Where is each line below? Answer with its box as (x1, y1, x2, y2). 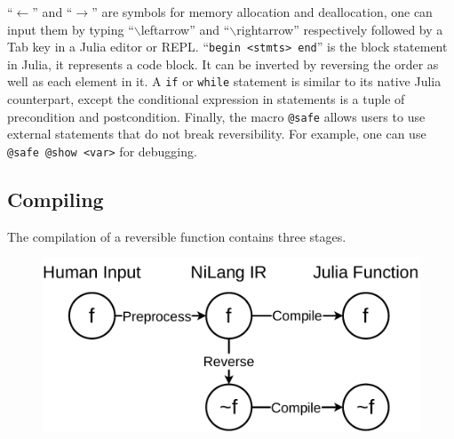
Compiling (7, 185, 104, 212)
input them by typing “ (7, 20, 134, 38)
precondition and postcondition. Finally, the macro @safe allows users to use (7, 107, 426, 125)
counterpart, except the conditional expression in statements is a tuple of (7, 90, 405, 108)
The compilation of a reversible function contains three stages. (7, 227, 346, 245)
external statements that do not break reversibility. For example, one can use (7, 124, 426, 143)
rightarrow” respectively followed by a (236, 20, 443, 38)
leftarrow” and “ (140, 20, 230, 38)
